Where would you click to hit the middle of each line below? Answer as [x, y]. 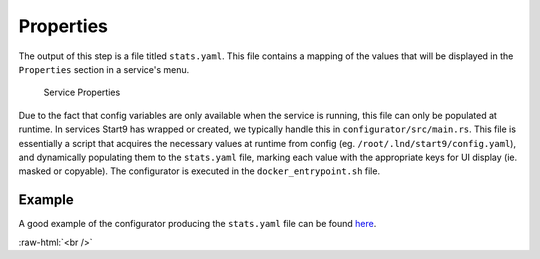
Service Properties [82, 92]
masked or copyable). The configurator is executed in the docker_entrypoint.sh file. [199, 171]
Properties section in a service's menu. [104, 69]
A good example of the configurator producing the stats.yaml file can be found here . [197, 224]
